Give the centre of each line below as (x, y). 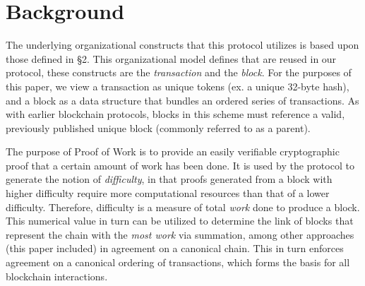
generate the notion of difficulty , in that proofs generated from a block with (169, 179)
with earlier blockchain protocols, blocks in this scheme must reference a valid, (175, 114)
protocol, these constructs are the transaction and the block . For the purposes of (179, 72)
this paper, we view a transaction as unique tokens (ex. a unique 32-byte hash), (178, 86)
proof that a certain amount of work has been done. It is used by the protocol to (180, 165)
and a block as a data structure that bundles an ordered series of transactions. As (182, 100)
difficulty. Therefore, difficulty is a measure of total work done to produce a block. (183, 207)
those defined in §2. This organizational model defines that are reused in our (171, 58)
